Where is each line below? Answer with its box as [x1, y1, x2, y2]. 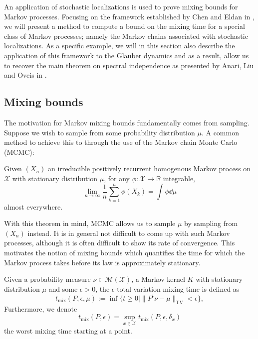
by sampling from [184, 218, 238, 228]
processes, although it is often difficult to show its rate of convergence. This [4, 237, 235, 248]
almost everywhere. [4, 201, 63, 212]
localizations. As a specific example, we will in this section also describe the [4, 40, 235, 51]
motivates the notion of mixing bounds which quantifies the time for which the [4, 247, 245, 258]
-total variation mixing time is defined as [114, 283, 240, 294]
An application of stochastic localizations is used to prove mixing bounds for [4, 1, 238, 11]
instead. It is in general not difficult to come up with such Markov [27, 227, 230, 238]
